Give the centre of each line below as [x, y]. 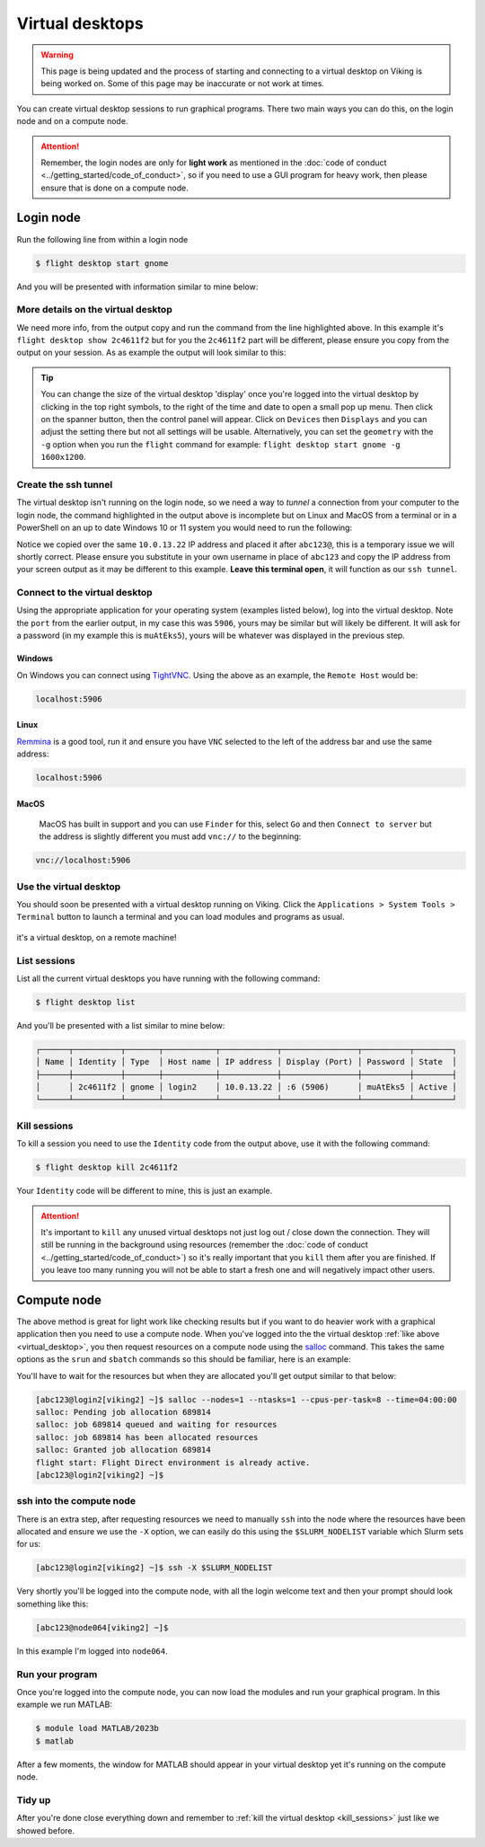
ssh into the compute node [76, 1501]
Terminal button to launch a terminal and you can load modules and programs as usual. [181, 917]
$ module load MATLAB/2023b [97, 1728]
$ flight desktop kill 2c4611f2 [107, 1167]
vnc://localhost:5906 [83, 861]
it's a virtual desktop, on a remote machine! [97, 937]
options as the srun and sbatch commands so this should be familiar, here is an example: [184, 1359]
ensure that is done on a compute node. [115, 188]
